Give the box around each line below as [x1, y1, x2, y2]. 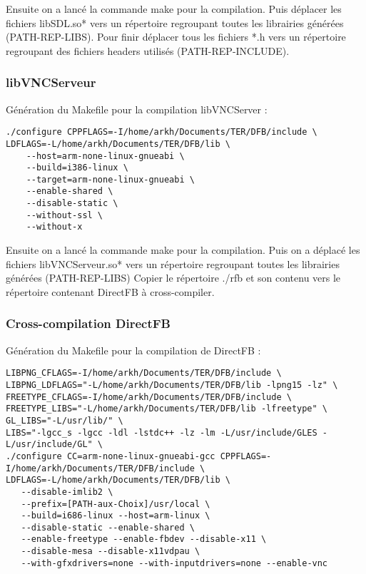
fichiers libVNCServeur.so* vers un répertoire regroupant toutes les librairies [6, 256, 340, 271]
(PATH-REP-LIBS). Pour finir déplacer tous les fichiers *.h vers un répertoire [6, 29, 346, 44]
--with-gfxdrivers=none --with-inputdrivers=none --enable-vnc [21, 558, 328, 568]
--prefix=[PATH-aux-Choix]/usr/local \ [21, 498, 210, 509]
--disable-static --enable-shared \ [21, 522, 195, 533]
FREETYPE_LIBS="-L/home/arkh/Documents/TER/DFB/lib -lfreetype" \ [6, 404, 328, 414]
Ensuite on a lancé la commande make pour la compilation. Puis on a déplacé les [6, 242, 360, 257]
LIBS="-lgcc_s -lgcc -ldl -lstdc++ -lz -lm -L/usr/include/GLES [6, 427, 317, 438]
